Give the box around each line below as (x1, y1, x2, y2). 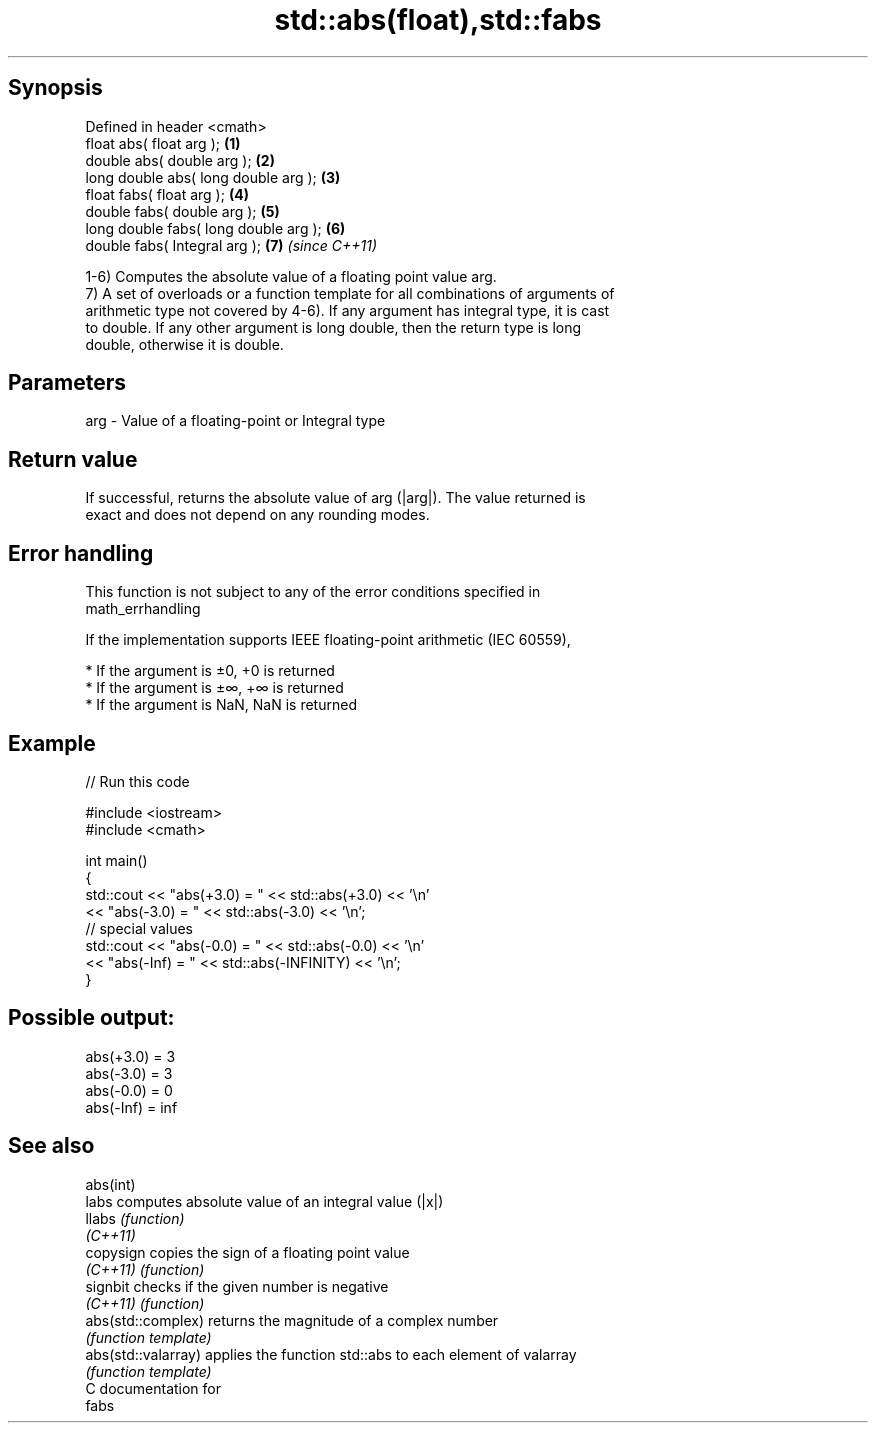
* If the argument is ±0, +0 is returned (85, 662, 335, 680)
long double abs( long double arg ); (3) (85, 168, 341, 186)
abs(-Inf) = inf (85, 1098, 178, 1116)
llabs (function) (85, 1209, 185, 1227)
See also (8, 1133, 95, 1159)
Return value (8, 446, 138, 472)
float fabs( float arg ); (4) (85, 185, 249, 203)
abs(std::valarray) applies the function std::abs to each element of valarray (85, 1345, 577, 1363)
